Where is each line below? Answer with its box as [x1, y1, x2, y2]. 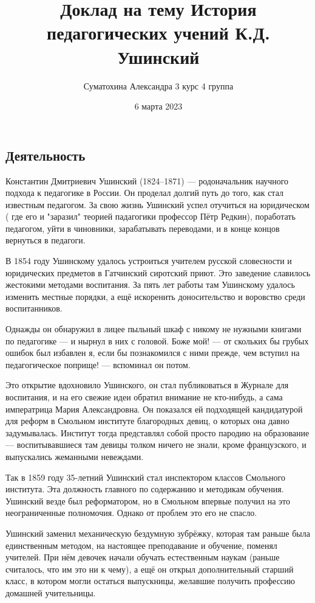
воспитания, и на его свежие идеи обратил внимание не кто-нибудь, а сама [5, 391, 283, 403]
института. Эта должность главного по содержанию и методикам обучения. [5, 483, 284, 495]
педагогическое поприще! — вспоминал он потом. [5, 358, 191, 371]
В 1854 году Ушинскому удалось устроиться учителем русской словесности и [5, 254, 292, 267]
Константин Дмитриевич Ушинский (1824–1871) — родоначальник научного [5, 174, 289, 187]
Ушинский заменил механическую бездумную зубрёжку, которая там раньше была [5, 526, 310, 539]
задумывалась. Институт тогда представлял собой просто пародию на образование [5, 426, 310, 439]
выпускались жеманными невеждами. [5, 450, 144, 462]
